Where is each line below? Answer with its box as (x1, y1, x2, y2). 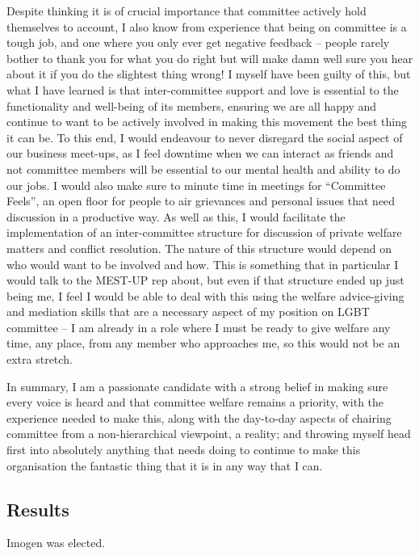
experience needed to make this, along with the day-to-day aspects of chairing (6, 409, 392, 426)
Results (6, 496, 69, 521)
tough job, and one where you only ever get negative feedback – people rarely (6, 34, 390, 51)
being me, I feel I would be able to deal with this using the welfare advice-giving (6, 287, 404, 304)
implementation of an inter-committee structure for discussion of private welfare (6, 224, 402, 241)
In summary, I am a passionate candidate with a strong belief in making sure (6, 377, 388, 394)
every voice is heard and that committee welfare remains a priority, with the (6, 394, 384, 411)
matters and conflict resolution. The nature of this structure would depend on (6, 239, 392, 256)
